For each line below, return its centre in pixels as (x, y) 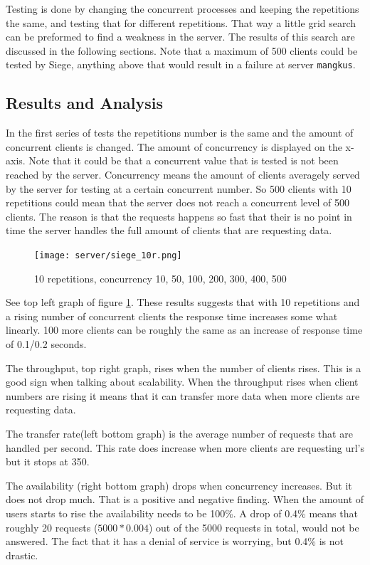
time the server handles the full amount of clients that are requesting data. (169, 230)
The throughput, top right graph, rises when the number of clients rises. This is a (184, 368)
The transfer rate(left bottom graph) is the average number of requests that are (179, 433)
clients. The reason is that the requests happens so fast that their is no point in (179, 216)
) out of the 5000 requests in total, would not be (254, 527)
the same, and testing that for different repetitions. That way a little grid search (181, 22)
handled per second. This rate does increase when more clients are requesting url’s (185, 447)
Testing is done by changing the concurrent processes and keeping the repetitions (183, 9)
